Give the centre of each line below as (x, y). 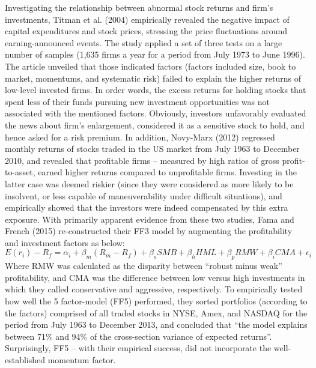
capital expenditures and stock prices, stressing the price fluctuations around (146, 31)
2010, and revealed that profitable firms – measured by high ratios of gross (142, 160)
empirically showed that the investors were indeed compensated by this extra (147, 207)
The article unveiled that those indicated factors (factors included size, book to (150, 66)
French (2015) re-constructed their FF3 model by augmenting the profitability (149, 231)
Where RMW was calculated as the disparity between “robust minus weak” (144, 266)
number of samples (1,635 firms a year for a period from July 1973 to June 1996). (155, 54)
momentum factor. (82, 360)
